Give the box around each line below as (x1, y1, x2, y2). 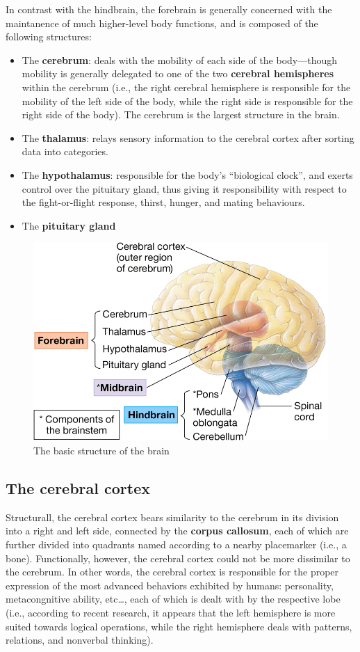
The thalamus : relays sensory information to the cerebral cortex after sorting (22, 130, 354, 145)
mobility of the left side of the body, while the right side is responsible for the (22, 93, 353, 108)
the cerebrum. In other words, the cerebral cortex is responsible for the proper (6, 564, 339, 579)
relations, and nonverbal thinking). (6, 633, 154, 647)
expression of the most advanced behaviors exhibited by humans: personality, (6, 578, 334, 592)
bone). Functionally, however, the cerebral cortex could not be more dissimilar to (6, 550, 350, 565)
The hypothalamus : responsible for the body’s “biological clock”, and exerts (22, 167, 353, 182)
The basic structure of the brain (33, 443, 170, 458)
